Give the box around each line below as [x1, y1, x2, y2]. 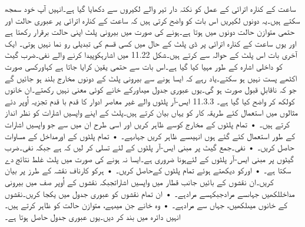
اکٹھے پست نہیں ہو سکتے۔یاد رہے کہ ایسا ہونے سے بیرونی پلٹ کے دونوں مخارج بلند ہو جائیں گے [5, 71, 297, 84]
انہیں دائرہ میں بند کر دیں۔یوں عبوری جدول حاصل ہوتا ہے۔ [5, 210, 181, 222]
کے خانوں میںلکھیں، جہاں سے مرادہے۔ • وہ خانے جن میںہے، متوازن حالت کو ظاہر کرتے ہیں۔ [5, 199, 288, 211]
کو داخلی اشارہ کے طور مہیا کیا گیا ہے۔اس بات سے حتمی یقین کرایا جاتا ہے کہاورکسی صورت [5, 60, 283, 72]
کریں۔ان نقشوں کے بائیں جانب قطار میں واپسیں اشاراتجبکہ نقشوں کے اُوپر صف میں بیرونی [5, 175, 274, 187]
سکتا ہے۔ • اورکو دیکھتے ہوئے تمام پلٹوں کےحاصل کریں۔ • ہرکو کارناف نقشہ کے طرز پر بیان [5, 164, 291, 176]
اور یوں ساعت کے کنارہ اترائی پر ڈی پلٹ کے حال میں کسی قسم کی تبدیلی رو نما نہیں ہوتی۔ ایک [5, 37, 297, 49]
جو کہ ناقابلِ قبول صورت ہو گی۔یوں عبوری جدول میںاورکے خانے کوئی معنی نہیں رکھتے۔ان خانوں [5, 83, 297, 96]
